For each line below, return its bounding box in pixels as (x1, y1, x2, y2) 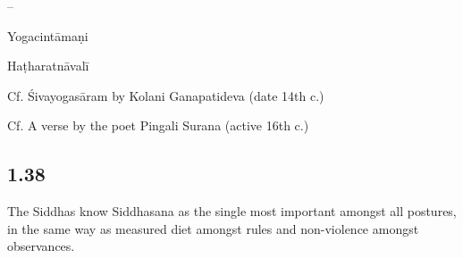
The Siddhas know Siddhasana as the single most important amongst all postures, (7, 202, 457, 221)
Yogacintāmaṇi (7, 26, 88, 45)
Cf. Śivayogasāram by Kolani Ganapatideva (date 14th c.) (7, 86, 324, 104)
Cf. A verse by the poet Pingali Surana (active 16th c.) (7, 116, 309, 135)
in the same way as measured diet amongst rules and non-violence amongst (7, 219, 419, 237)
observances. (7, 237, 75, 255)
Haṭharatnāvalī (7, 56, 89, 75)
